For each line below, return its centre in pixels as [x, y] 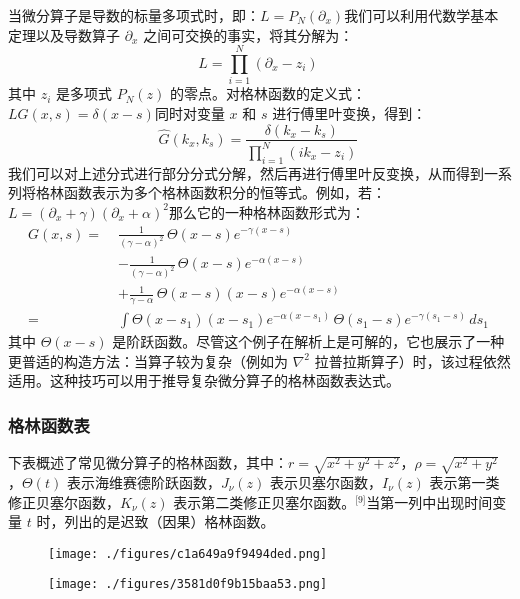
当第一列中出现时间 [429, 501]
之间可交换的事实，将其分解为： [248, 34]
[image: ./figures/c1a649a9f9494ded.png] [188, 553]
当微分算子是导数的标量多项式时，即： [134, 15]
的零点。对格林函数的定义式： [267, 93]
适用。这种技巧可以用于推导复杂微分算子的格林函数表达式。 [204, 380]
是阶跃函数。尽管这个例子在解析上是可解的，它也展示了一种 [308, 341]
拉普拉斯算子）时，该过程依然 [412, 360]
